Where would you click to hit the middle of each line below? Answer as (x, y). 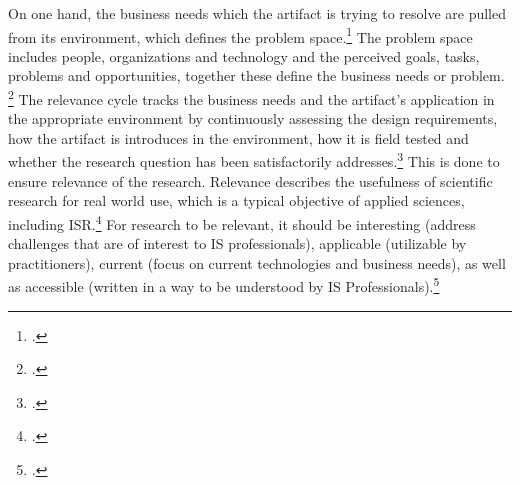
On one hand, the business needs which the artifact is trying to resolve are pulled (257, 13)
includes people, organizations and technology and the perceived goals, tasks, (244, 55)
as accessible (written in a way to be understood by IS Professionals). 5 (224, 284)
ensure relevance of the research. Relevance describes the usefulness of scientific (250, 180)
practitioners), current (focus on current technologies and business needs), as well (257, 262)
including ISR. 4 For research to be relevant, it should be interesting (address (242, 222)
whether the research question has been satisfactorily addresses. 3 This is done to (254, 160)
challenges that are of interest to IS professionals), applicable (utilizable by (237, 243)
